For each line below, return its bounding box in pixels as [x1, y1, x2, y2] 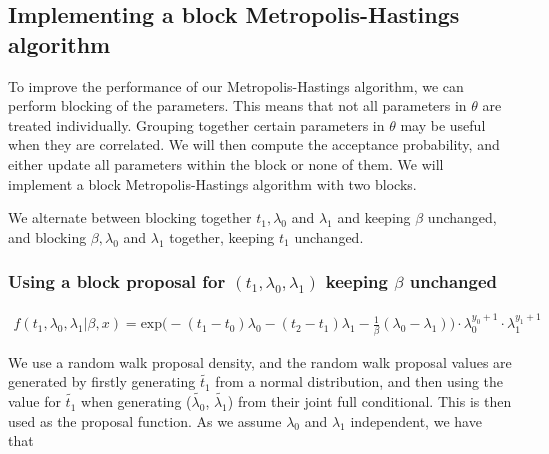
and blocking [8, 226, 87, 247]
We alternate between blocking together [8, 207, 252, 228]
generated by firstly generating [8, 371, 196, 392]
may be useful [400, 114, 486, 135]
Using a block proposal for [8, 269, 226, 294]
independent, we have [350, 410, 482, 431]
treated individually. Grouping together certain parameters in [8, 114, 385, 135]
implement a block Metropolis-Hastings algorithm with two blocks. [8, 173, 417, 194]
